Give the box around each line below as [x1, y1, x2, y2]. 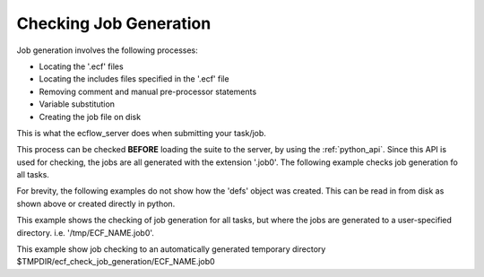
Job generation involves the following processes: [16, 45, 198, 56]
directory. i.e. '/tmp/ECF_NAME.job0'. [16, 227, 154, 238]
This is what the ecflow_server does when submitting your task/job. [16, 127, 266, 138]
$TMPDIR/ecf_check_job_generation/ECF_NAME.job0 [16, 256, 215, 267]
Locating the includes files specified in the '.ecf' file [39, 74, 229, 84]
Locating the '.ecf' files [39, 61, 125, 72]
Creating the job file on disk [39, 111, 142, 122]
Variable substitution [39, 99, 116, 109]
